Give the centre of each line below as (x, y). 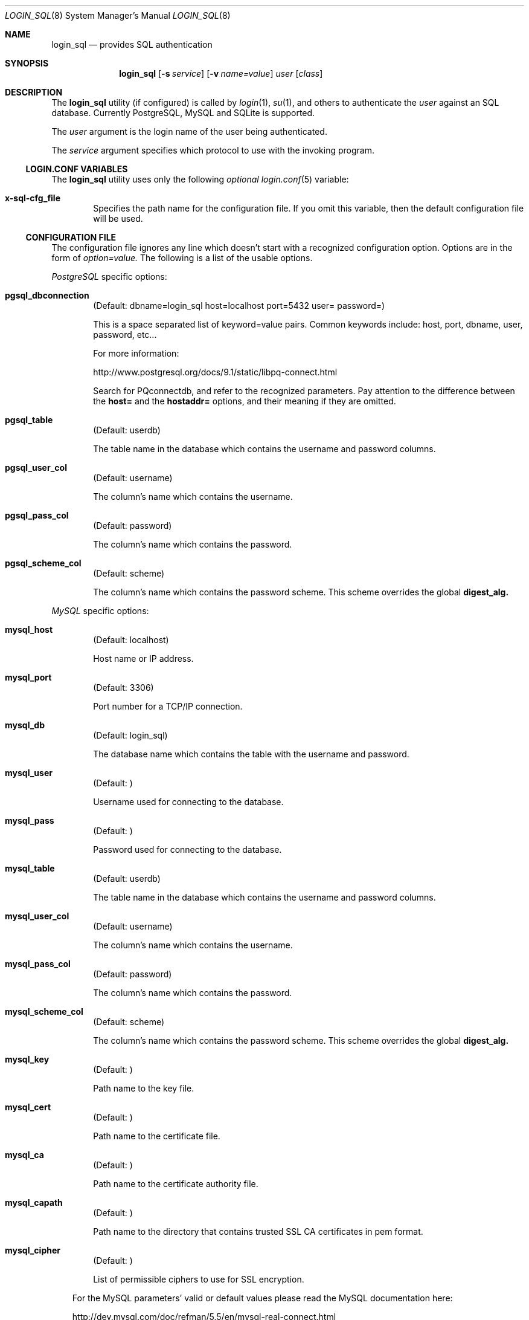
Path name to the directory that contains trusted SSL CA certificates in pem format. (258, 1231)
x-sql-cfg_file (33, 198)
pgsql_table (29, 420)
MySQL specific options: (100, 611)
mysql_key (27, 1059)
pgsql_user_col (36, 467)
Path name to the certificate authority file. (176, 1184)
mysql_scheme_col (44, 1011)
